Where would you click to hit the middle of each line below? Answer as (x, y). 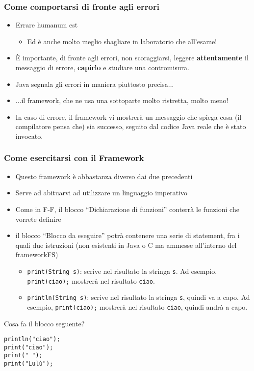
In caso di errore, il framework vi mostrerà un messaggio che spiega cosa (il (128, 117)
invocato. (29, 136)
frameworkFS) (37, 254)
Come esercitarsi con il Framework (74, 158)
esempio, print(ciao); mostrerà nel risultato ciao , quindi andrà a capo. (137, 306)
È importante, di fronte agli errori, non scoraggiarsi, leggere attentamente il (132, 58)
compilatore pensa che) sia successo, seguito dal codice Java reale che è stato (131, 126)
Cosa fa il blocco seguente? (44, 323)
